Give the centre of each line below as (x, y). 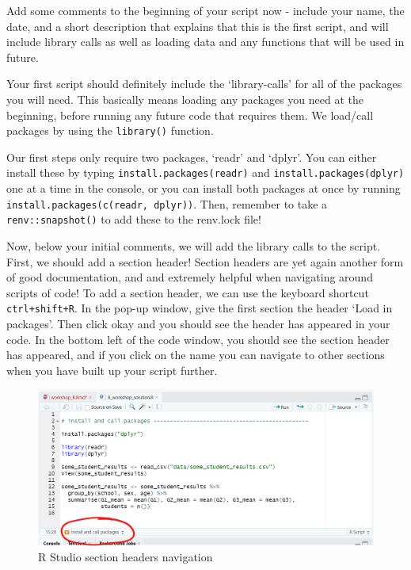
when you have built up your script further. (112, 370)
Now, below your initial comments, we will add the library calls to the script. (194, 245)
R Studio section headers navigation (126, 557)
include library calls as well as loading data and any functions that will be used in (205, 42)
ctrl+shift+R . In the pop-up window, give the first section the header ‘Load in (200, 308)
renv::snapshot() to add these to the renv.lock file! (134, 219)
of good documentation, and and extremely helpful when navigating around (190, 277)
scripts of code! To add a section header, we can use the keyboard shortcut (188, 292)
